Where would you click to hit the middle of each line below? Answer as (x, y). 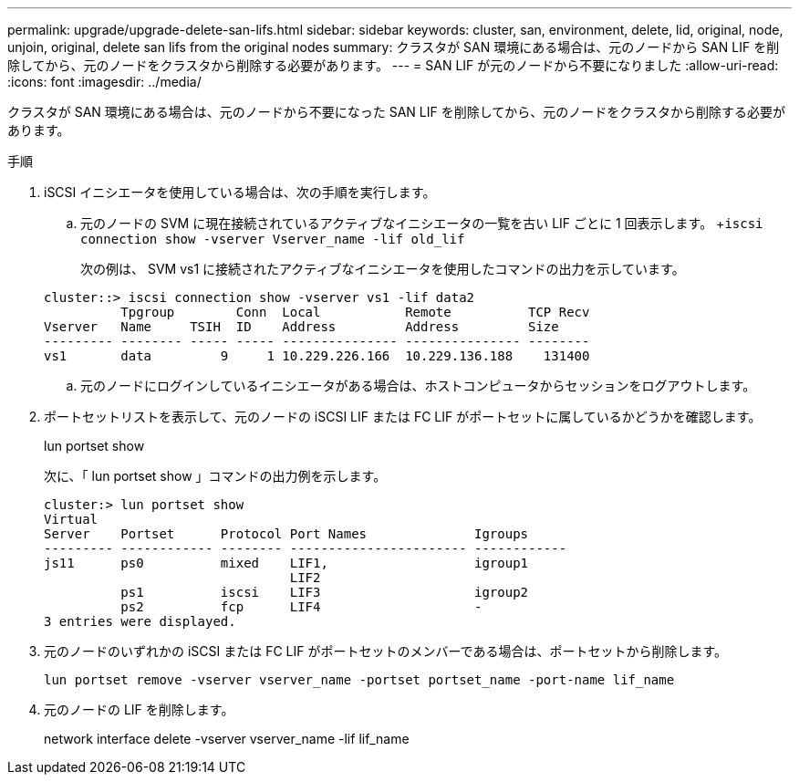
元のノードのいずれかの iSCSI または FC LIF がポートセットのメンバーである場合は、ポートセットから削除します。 (386, 651)
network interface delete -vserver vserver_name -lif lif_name (227, 739)
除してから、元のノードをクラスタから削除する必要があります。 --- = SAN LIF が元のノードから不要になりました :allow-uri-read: (393, 65)
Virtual (71, 519)
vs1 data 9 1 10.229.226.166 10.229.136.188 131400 (317, 356)
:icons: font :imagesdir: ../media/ (104, 82)
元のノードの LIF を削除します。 (139, 709)
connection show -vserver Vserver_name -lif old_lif (273, 239)
